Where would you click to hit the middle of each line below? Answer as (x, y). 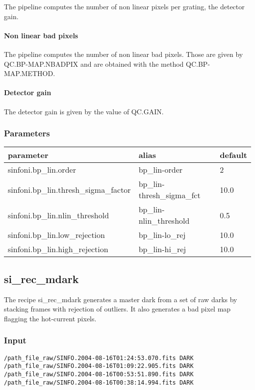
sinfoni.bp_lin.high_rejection (58, 249)
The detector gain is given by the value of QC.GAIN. (84, 111)
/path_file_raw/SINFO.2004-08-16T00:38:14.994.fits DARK (99, 382)
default (233, 155)
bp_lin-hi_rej (162, 249)
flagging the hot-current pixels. (50, 318)
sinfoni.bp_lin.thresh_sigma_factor (69, 189)
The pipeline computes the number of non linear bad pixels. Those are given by (124, 54)
